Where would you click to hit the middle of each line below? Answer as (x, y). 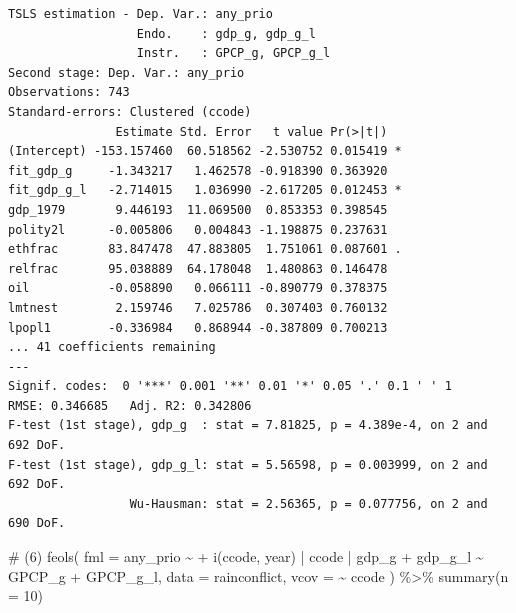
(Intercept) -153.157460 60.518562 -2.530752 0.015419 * (205, 151)
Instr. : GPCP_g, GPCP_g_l (233, 53)
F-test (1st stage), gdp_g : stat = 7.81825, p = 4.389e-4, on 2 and (248, 425)
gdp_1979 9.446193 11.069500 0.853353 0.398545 (198, 209)
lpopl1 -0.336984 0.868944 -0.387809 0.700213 (198, 327)
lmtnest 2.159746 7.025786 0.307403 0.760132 (198, 307)
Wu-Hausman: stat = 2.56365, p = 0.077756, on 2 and (308, 503)
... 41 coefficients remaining (112, 347)
